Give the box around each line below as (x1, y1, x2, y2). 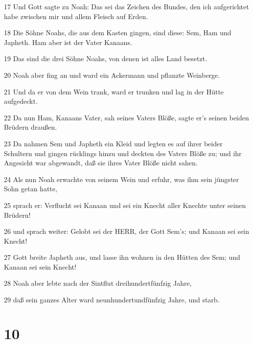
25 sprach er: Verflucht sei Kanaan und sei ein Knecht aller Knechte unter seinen (4, 200, 246, 210)
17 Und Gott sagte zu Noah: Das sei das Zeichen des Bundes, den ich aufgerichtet (4, 1, 249, 11)
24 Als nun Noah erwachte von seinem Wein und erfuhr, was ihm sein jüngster (4, 174, 239, 184)
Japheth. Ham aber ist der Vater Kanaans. (4, 37, 132, 47)
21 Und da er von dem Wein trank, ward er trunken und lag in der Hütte (4, 86, 224, 96)
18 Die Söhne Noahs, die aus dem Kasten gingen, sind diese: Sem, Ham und (4, 27, 231, 38)
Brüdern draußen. (4, 122, 57, 132)
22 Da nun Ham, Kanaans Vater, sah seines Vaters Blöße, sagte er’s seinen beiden (4, 112, 249, 122)
